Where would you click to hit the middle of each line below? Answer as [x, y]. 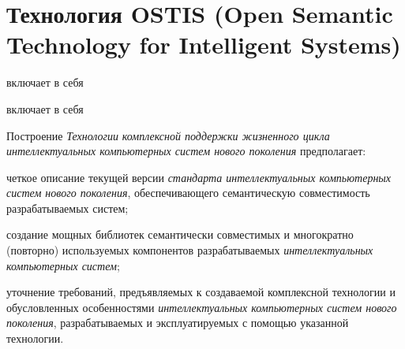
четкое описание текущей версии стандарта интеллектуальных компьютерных [199, 177]
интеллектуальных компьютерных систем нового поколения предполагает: [186, 151]
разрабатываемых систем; [67, 208]
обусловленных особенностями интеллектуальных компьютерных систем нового [202, 307]
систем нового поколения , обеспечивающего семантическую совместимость [188, 193]
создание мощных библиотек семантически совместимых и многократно [180, 234]
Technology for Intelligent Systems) [204, 45]
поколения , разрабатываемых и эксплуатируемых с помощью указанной [178, 323]
